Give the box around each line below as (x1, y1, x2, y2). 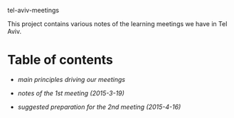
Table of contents (7, 52, 114, 68)
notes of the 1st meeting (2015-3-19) (17, 88, 124, 98)
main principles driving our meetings (17, 75, 126, 83)
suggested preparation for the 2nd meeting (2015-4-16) (17, 102, 181, 111)
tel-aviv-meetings (7, 6, 59, 14)
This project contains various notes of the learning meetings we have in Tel (7, 20, 228, 28)
